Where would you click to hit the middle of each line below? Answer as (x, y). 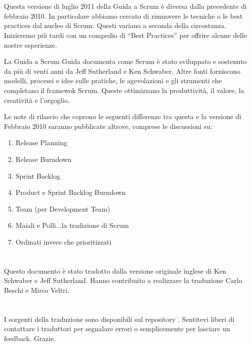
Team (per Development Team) (63, 208)
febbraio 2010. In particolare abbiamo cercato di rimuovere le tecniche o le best (123, 16)
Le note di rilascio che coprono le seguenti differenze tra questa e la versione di (123, 116)
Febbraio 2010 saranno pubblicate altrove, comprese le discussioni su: (108, 126)
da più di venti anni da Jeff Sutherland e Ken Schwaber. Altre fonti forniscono (122, 71)
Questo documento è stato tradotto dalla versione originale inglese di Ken (115, 270)
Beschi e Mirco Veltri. (37, 290)
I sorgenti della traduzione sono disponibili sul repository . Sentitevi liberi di (119, 319)
